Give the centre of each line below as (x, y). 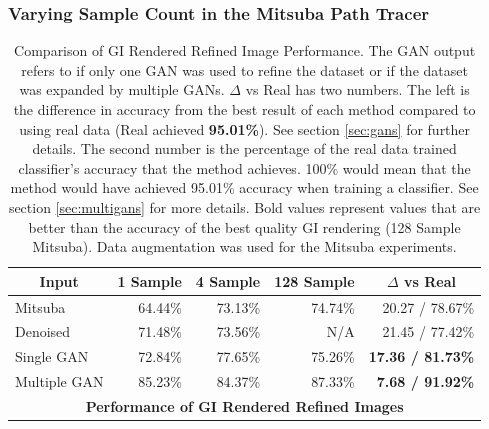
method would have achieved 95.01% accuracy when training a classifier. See (244, 187)
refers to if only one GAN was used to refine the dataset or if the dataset (244, 69)
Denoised (43, 331)
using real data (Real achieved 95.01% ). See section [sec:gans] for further (245, 128)
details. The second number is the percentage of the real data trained (244, 148)
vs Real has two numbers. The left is (357, 89)
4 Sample (228, 280)
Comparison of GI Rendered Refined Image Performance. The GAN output (245, 50)
